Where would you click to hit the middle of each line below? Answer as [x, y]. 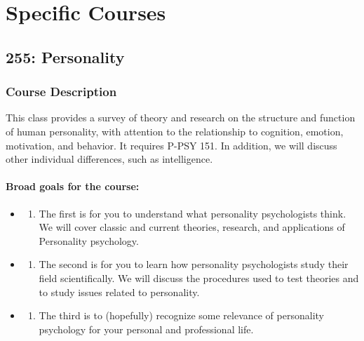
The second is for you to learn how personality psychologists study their [194, 264]
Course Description [61, 92]
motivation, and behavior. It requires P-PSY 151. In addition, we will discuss [171, 145]
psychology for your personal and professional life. [146, 329]
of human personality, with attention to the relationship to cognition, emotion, [175, 131]
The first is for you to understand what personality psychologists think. [193, 213]
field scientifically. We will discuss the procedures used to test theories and [199, 278]
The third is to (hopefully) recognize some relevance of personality [181, 315]
